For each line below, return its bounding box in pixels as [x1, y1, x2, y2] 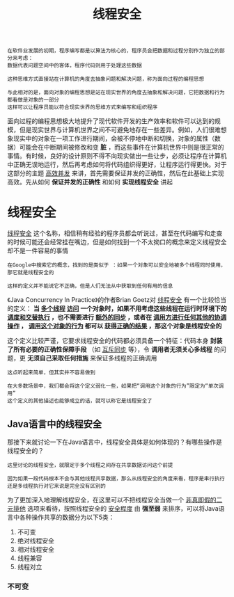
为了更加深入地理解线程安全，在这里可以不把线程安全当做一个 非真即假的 [7, 495, 217, 504]
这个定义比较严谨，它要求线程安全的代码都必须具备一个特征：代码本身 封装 [7, 337, 223, 345]
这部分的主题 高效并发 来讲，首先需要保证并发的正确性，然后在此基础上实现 [7, 169, 224, 177]
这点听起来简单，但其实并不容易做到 [7, 369, 96, 376]
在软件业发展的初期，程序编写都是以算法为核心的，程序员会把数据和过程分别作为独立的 [7, 47, 220, 54]
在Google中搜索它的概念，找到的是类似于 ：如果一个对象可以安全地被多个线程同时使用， [7, 262, 226, 269]
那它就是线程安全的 [7, 269, 54, 276]
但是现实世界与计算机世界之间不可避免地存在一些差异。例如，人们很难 [19, 126, 221, 134]
